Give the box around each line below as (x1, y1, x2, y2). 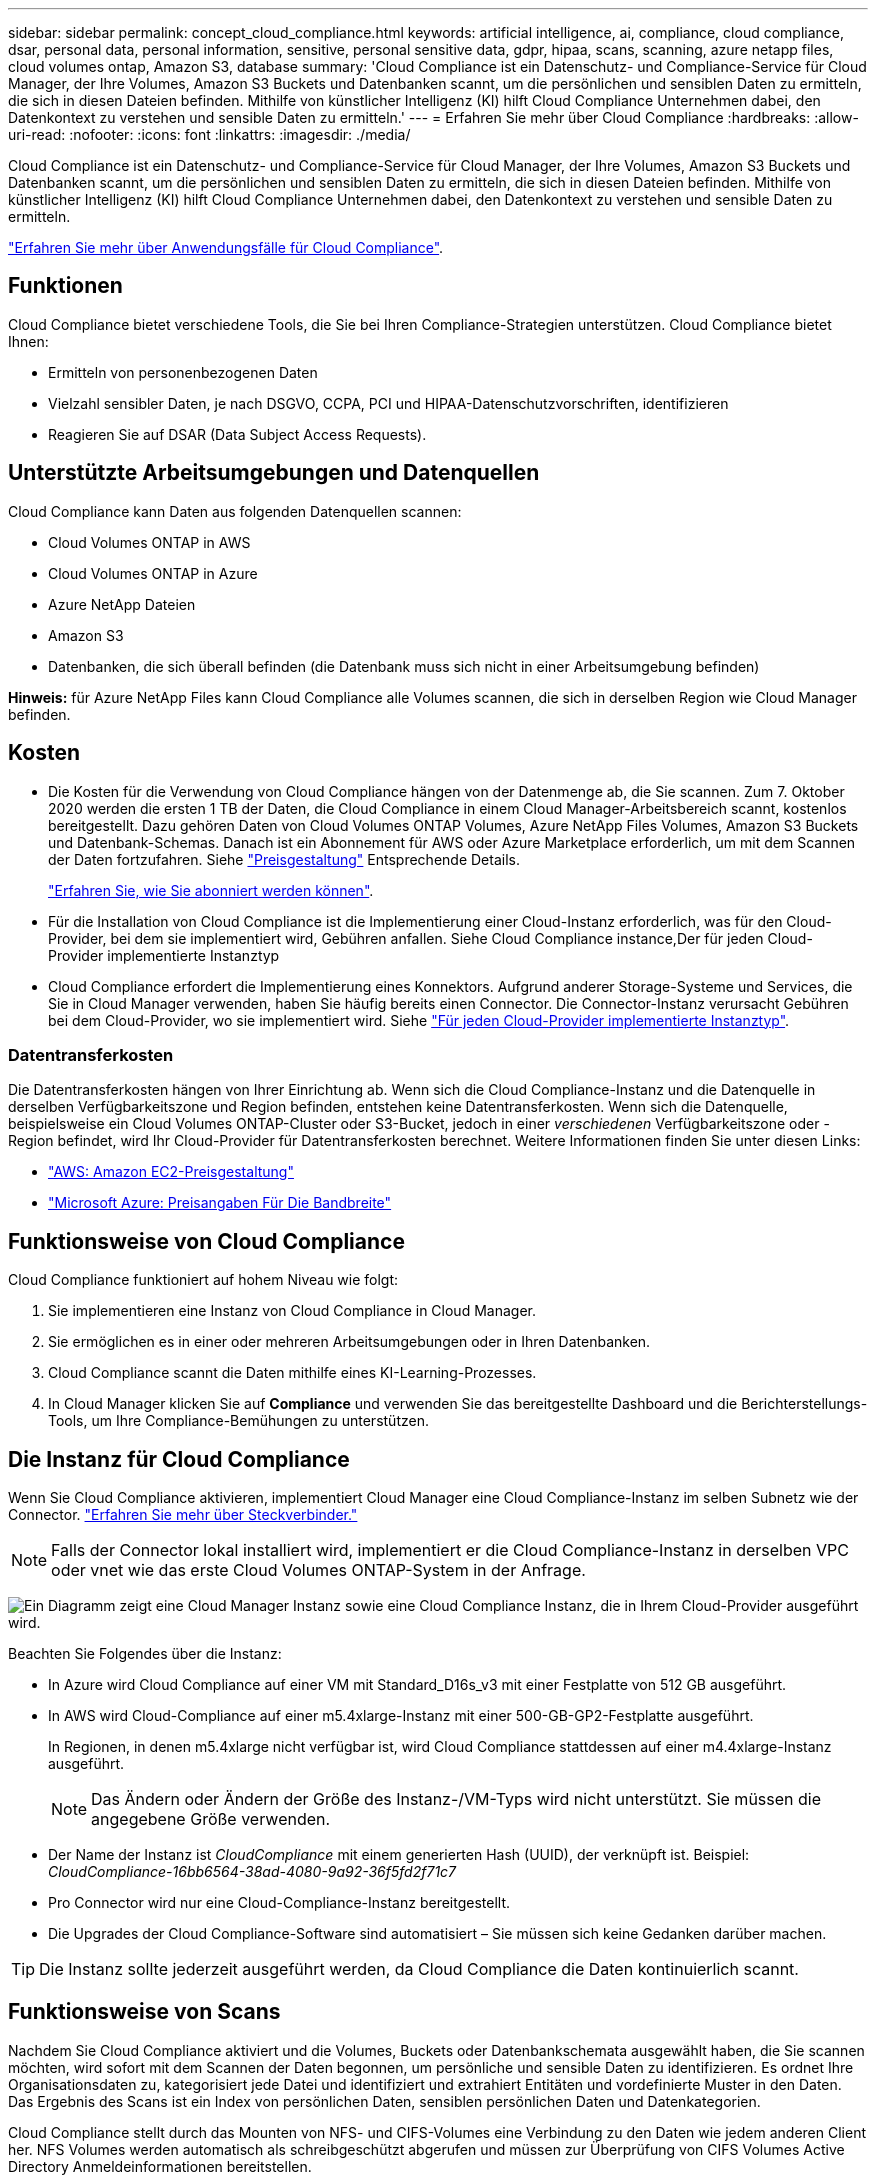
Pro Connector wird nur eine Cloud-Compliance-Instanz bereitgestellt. (48, 1893, 511, 1911)
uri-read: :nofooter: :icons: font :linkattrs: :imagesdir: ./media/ (8, 126, 411, 143)
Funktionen (8, 273, 123, 299)
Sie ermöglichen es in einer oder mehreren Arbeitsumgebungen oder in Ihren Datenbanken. (48, 1333, 651, 1351)
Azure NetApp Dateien (48, 595, 196, 613)
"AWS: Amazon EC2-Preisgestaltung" (48, 1163, 294, 1181)
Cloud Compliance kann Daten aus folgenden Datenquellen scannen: (8, 502, 462, 520)
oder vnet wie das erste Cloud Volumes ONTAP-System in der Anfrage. (51, 1559, 586, 1580)
